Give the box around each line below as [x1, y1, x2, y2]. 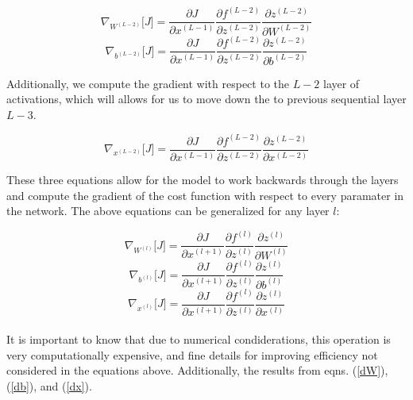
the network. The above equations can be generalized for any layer [6, 202, 330, 219]
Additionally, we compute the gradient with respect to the [6, 75, 289, 91]
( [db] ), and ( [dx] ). [6, 377, 92, 394]
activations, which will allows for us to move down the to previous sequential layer [6, 90, 407, 107]
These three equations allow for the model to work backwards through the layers [6, 171, 399, 188]
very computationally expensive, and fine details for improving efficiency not [6, 346, 378, 363]
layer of [322, 75, 360, 91]
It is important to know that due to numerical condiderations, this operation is [6, 330, 391, 347]
